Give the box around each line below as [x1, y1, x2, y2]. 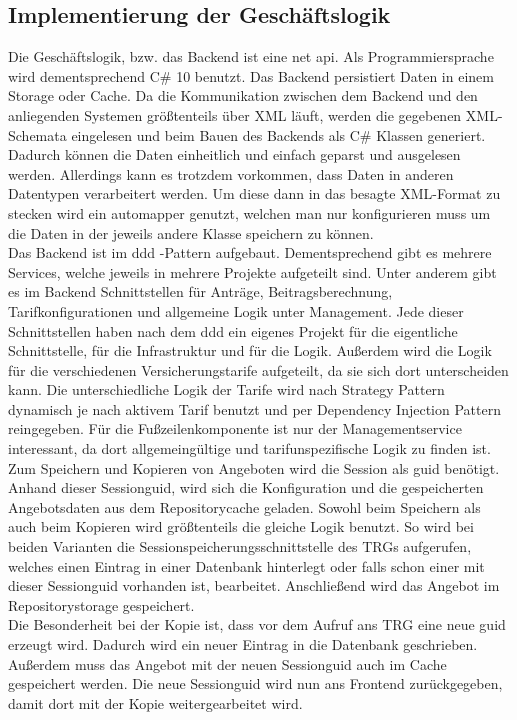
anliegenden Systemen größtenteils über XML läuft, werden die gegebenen [8, 104, 462, 125]
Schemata [8, 124, 67, 145]
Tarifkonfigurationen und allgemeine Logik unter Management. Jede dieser [8, 300, 464, 321]
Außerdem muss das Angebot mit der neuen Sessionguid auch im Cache [8, 653, 447, 674]
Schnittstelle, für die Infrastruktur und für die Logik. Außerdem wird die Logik [8, 340, 492, 361]
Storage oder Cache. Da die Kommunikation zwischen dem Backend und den [8, 85, 478, 106]
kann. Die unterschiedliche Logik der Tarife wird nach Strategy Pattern [8, 379, 445, 400]
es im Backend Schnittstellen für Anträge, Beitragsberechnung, [8, 281, 393, 302]
